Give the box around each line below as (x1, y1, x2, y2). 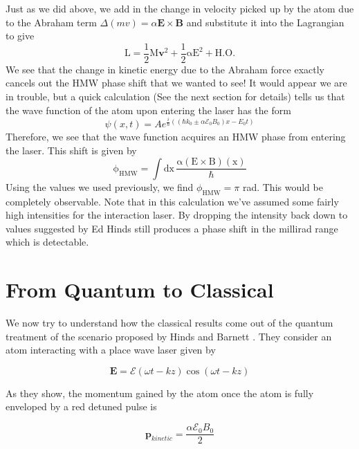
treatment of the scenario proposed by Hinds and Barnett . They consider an (6, 329, 332, 343)
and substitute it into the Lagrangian (186, 15, 344, 29)
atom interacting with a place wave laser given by (6, 342, 216, 357)
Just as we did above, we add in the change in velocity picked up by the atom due (6, 1, 354, 15)
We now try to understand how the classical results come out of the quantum (6, 315, 333, 330)
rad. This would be (242, 179, 323, 194)
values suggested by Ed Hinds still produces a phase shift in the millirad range (6, 221, 338, 235)
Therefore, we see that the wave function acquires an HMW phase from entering (6, 129, 346, 144)
